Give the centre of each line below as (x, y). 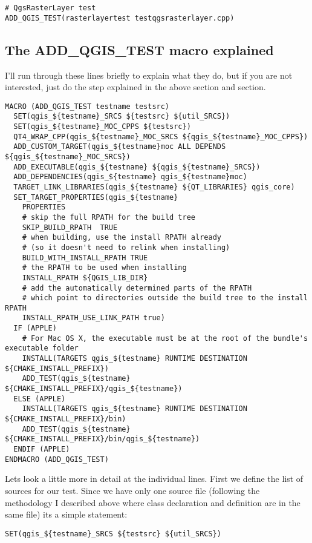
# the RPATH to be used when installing (104, 268)
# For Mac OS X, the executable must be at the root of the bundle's (165, 338)
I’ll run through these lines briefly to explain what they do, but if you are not (149, 75)
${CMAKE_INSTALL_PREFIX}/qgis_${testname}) (94, 389)
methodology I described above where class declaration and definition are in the (153, 502)
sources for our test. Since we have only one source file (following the (132, 490)
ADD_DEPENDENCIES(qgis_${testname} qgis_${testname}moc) (130, 177)
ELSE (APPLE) (40, 399)
